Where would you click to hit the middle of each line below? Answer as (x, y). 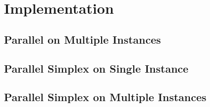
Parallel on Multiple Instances (83, 39)
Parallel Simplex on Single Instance (96, 68)
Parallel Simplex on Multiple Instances (105, 97)
